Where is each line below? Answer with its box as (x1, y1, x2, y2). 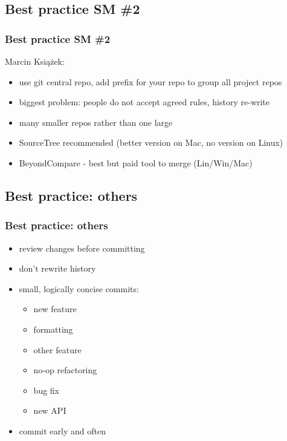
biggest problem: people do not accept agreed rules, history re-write (19, 96, 270, 108)
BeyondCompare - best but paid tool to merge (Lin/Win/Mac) (19, 156, 253, 169)
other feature (33, 343, 82, 356)
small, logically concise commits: (19, 282, 139, 295)
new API (33, 404, 66, 417)
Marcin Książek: (5, 55, 65, 67)
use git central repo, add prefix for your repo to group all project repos (19, 75, 282, 88)
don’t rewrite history (19, 262, 96, 275)
